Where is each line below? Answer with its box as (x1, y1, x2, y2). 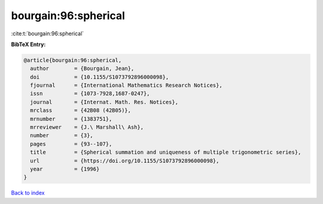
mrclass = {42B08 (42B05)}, (30, 107, 132, 114)
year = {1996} (30, 166, 100, 172)
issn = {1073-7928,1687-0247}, (30, 90, 150, 97)
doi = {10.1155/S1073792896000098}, (30, 74, 169, 80)
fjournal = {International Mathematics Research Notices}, (30, 82, 223, 89)
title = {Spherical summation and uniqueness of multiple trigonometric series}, (30, 149, 301, 156)
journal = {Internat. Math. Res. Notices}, (30, 99, 179, 105)
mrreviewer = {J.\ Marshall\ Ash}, (30, 124, 144, 131)
